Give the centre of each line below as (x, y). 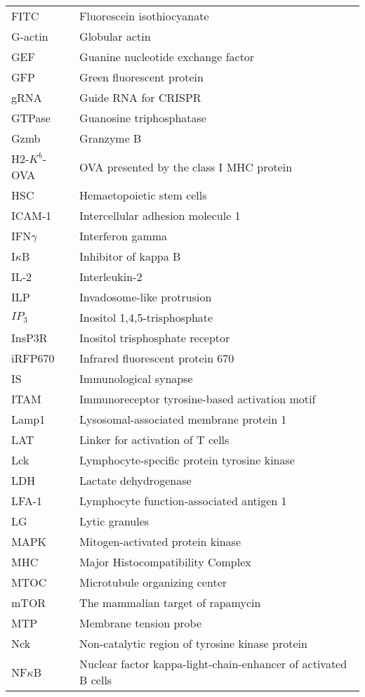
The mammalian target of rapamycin (170, 602)
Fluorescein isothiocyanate (144, 16)
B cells (96, 680)
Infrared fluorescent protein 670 (157, 358)
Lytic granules (114, 521)
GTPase (31, 118)
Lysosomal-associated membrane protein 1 (183, 419)
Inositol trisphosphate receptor (155, 338)
